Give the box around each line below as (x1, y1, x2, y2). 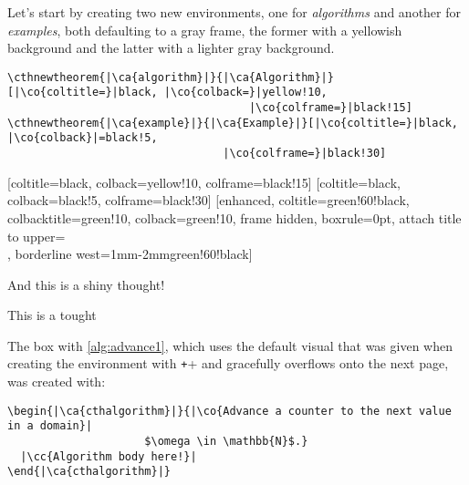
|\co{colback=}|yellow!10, (163, 86, 328, 99)
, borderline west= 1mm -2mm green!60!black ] (7, 244, 253, 263)
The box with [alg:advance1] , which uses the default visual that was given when (7, 335, 453, 355)
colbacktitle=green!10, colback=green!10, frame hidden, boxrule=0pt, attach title (7, 208, 462, 227)
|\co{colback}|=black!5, (7, 131, 158, 145)
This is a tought (7, 305, 97, 325)
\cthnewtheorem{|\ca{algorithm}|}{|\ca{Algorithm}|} (7, 70, 334, 84)
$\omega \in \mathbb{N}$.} (144, 435, 308, 449)
